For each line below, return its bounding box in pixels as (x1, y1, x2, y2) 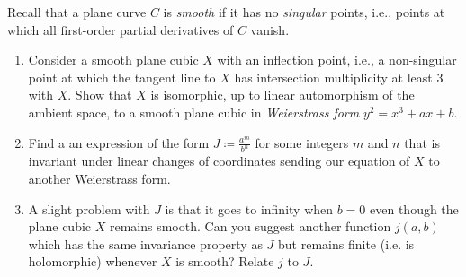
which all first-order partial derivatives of (7, 20, 234, 39)
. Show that (67, 85, 132, 104)
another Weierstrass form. (28, 169, 171, 188)
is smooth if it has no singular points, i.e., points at (163, 3, 445, 21)
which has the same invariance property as (28, 234, 263, 253)
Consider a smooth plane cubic (28, 50, 199, 69)
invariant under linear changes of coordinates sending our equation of (28, 151, 410, 170)
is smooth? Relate (175, 252, 274, 271)
